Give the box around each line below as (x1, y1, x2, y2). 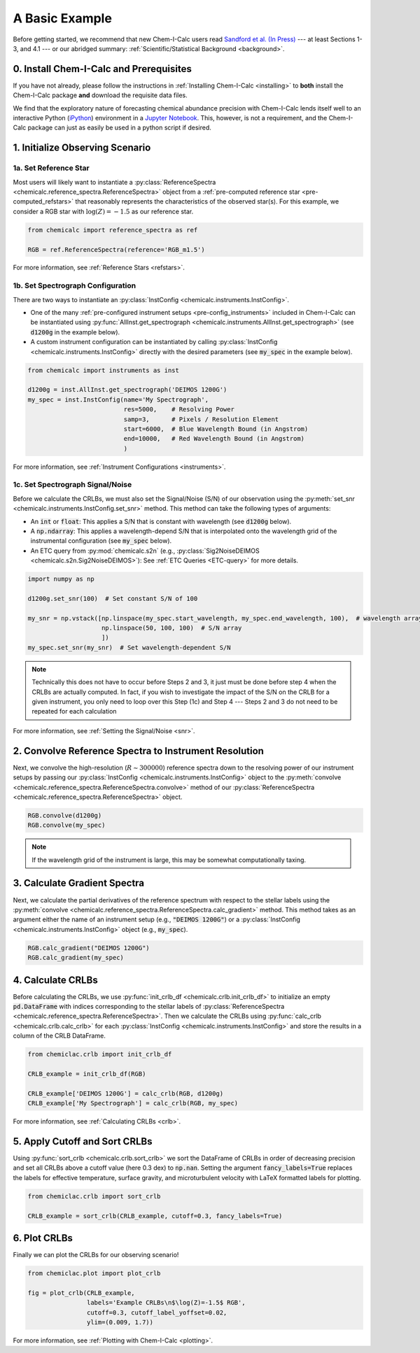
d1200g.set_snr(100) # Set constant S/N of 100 (27, 595, 198, 602)
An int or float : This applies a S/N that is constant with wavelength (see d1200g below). (30, 517, 292, 525)
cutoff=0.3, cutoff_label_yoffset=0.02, (86, 1308, 227, 1317)
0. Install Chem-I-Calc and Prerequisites (13, 63, 192, 75)
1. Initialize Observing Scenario (13, 142, 151, 154)
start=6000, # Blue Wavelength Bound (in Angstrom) (123, 425, 309, 433)
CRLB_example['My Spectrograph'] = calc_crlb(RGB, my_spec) (27, 1099, 239, 1107)
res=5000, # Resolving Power (123, 406, 234, 413)
